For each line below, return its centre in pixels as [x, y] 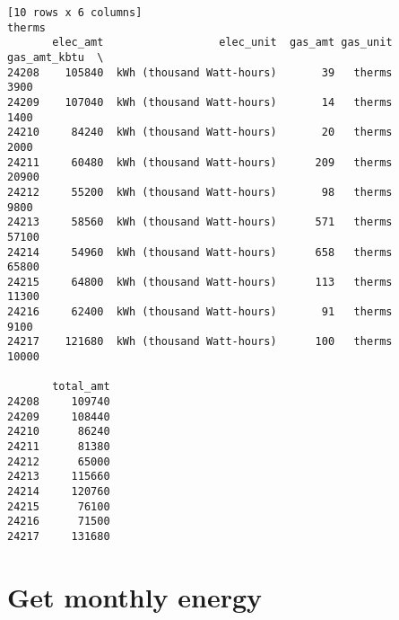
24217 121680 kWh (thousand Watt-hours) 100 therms [200, 342]
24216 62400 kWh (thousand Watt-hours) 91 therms [200, 312]
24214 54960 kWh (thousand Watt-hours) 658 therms [200, 252]
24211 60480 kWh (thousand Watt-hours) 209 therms [200, 162]
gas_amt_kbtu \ [56, 57]
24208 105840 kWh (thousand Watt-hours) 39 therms [200, 72]
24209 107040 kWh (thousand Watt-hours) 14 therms [200, 102]
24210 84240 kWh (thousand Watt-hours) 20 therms [200, 133]
